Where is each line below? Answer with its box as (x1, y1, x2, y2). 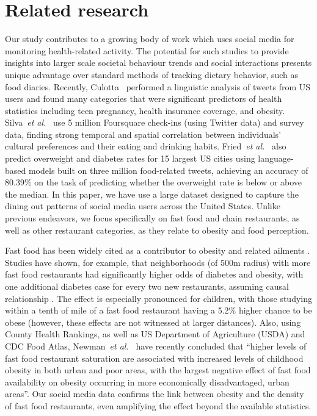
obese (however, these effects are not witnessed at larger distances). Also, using (5, 315, 301, 328)
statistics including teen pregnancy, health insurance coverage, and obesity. (5, 104, 285, 117)
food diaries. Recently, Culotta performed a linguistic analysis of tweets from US (5, 80, 311, 93)
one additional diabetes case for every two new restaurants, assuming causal (5, 280, 289, 292)
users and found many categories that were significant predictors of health (5, 92, 282, 105)
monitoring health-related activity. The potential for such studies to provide (5, 44, 289, 57)
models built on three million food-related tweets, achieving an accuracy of (28, 163, 308, 176)
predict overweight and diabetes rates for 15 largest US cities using (5, 152, 255, 165)
